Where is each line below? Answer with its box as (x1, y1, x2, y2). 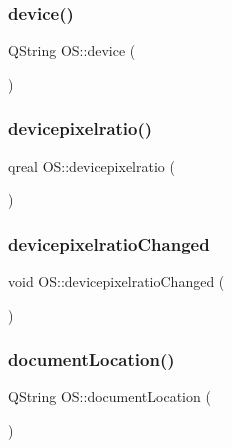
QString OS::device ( (8, 40, 136, 61)
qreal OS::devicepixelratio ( (8, 155, 175, 176)
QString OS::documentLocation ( (8, 386, 211, 407)
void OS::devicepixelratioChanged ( (8, 271, 225, 292)
